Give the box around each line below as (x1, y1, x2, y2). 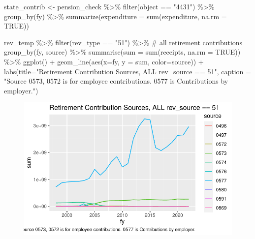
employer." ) (4, 85, 38, 95)
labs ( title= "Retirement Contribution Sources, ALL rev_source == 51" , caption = (4, 66, 251, 76)
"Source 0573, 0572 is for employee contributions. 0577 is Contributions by (4, 76, 228, 86)
